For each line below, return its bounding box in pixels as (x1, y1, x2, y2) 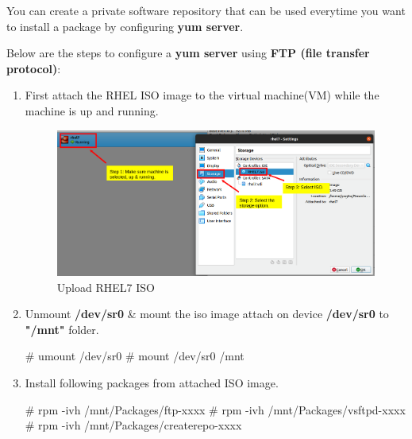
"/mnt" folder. (25, 321, 99, 337)
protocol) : (6, 60, 61, 76)
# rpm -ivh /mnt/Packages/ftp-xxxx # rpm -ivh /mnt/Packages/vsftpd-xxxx (25, 401, 406, 418)
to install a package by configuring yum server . (6, 17, 244, 34)
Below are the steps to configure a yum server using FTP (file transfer (6, 45, 370, 61)
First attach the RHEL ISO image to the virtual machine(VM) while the (25, 87, 379, 103)
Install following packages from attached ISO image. (25, 375, 279, 390)
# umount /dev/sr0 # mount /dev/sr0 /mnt (25, 348, 245, 364)
